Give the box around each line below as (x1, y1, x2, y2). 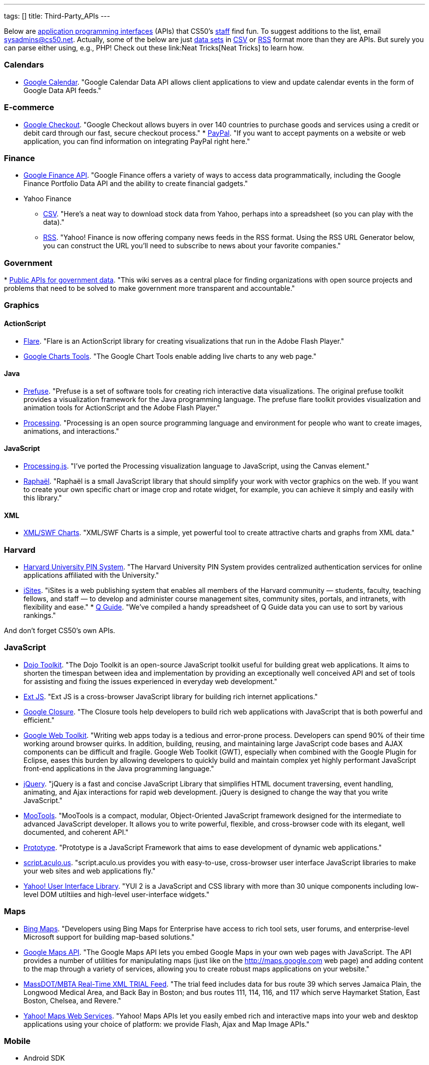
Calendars (4, 60, 44, 70)
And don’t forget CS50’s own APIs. (4, 626, 116, 635)
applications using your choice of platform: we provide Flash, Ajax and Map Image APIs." (24, 1019, 310, 1028)
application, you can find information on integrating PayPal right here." (24, 137, 250, 145)
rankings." (24, 611, 56, 619)
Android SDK (24, 1054, 65, 1063)
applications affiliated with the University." (24, 571, 159, 579)
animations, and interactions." (24, 426, 119, 435)
